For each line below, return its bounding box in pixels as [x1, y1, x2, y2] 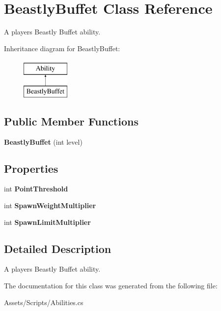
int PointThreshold [4, 184, 68, 194]
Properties [4, 160, 58, 176]
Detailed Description [4, 241, 111, 256]
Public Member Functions [4, 113, 138, 128]
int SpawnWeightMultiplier [4, 200, 96, 211]
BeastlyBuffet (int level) [4, 136, 83, 147]
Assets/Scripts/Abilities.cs [4, 297, 83, 307]
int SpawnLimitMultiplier [4, 217, 91, 227]
